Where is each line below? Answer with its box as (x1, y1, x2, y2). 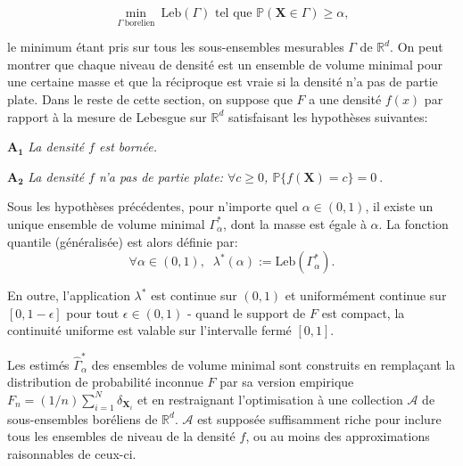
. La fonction (378, 214, 449, 233)
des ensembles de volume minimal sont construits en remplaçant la (91, 355, 456, 373)
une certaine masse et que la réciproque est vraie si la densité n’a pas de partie (7, 72, 438, 91)
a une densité (309, 90, 382, 108)
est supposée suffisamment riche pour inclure (197, 409, 442, 428)
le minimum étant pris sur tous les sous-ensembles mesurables (7, 37, 344, 56)
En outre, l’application (7, 286, 130, 305)
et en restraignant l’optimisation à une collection (137, 389, 403, 408)
